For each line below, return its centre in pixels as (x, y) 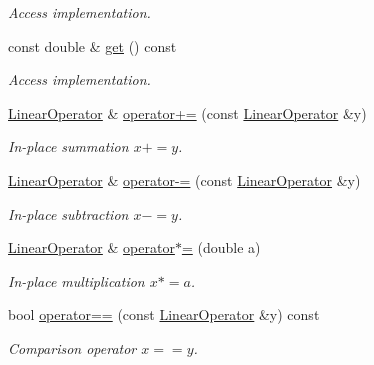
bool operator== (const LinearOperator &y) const (164, 314)
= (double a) (221, 247)
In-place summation (68, 146)
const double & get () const (92, 45)
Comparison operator (72, 347)
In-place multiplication (76, 280)
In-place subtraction (68, 213)
